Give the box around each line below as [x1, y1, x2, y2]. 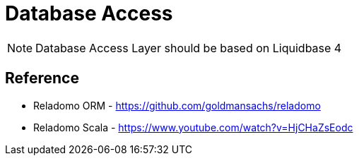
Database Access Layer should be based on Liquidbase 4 [35, 40, 342, 55]
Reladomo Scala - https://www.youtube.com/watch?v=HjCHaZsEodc [33, 121, 353, 133]
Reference [5, 69, 79, 88]
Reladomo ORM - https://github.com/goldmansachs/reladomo [33, 99, 321, 112]
